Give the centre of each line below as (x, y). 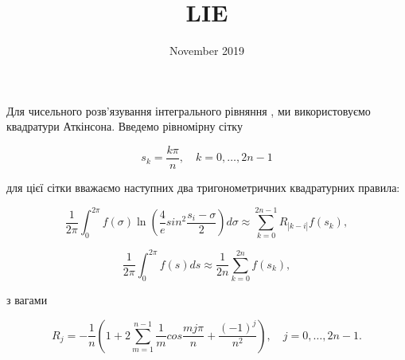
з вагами (27, 300)
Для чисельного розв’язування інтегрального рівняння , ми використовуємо (189, 110)
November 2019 (207, 51)
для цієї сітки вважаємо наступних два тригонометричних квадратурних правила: (203, 187)
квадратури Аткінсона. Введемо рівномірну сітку (125, 126)
